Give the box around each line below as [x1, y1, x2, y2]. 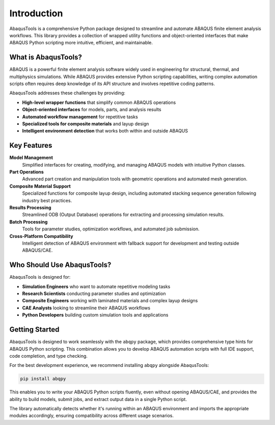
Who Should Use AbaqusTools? [9, 260, 112, 270]
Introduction [9, 8, 63, 19]
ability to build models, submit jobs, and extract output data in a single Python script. [9, 396, 187, 402]
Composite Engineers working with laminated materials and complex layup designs [22, 298, 198, 304]
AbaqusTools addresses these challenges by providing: [9, 90, 126, 96]
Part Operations [9, 169, 44, 175]
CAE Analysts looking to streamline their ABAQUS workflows [22, 305, 150, 311]
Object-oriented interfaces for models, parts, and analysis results [22, 107, 161, 113]
